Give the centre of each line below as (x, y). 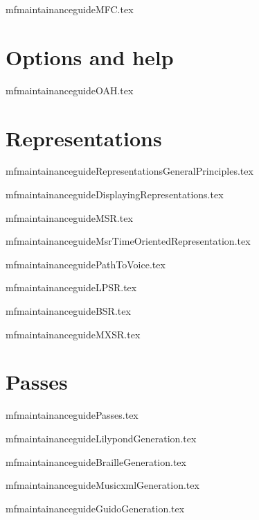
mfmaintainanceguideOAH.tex (70, 90)
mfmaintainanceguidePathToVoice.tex (86, 264)
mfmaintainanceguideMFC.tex (70, 9)
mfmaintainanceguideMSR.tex (69, 217)
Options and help (90, 57)
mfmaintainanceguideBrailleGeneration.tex (96, 461)
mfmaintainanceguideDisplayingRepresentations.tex (115, 194)
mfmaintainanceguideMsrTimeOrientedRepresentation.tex (128, 241)
